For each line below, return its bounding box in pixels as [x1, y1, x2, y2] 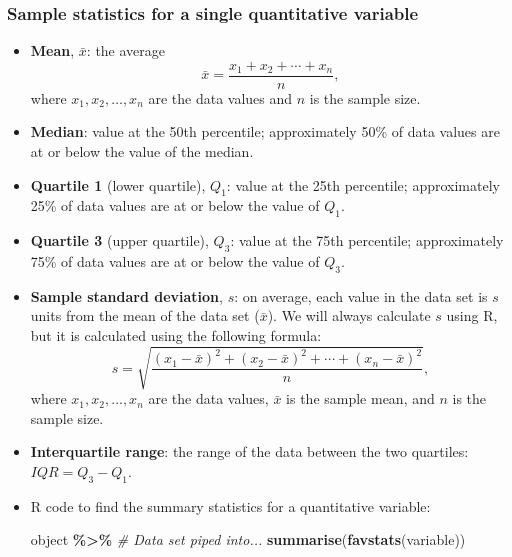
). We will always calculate [267, 305, 431, 326]
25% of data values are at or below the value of [30, 195, 320, 216]
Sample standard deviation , [30, 285, 223, 306]
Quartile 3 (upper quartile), [30, 230, 209, 251]
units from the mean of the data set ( [30, 305, 260, 326]
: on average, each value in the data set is [234, 285, 488, 306]
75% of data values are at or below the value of [30, 251, 320, 272]
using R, [446, 305, 498, 326]
